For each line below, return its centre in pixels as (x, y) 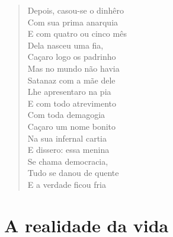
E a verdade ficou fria (67, 184)
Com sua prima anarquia (73, 22)
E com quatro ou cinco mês (77, 33)
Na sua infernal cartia (67, 138)
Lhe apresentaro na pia (69, 92)
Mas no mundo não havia (73, 68)
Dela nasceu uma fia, (65, 45)
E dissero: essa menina (68, 150)
